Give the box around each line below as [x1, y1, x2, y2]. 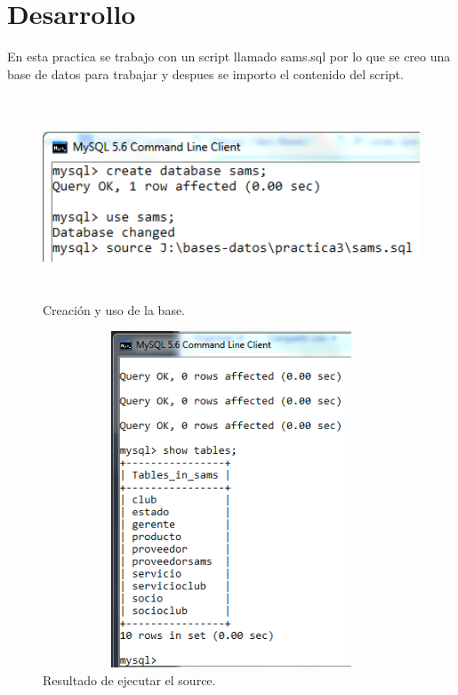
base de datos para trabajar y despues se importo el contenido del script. [7, 64, 404, 83]
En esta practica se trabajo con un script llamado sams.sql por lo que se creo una [7, 47, 451, 66]
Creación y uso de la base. [43, 300, 186, 319]
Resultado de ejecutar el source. [43, 670, 216, 689]
